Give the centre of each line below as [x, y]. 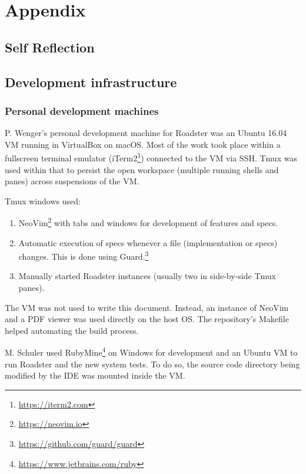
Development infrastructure [91, 82]
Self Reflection [50, 47]
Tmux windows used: [43, 200]
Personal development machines [82, 110]
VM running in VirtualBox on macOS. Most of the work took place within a [143, 144]
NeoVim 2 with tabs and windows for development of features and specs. [148, 222]
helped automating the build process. [72, 330]
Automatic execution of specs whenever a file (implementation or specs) [148, 242]
